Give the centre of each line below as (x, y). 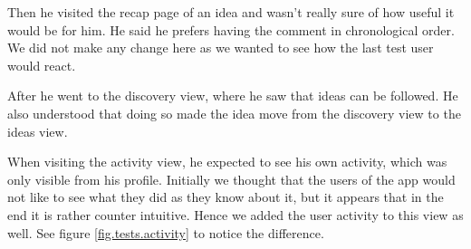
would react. (42, 65)
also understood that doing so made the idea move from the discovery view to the (234, 113)
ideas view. (38, 131)
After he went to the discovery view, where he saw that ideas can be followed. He (233, 96)
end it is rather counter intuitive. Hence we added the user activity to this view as (235, 214)
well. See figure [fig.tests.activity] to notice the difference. (166, 232)
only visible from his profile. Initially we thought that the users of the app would (231, 179)
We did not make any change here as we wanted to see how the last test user (221, 48)
